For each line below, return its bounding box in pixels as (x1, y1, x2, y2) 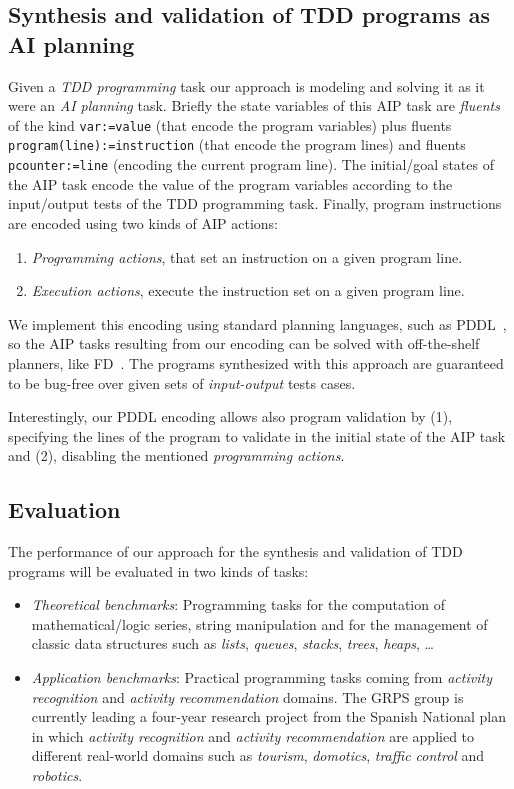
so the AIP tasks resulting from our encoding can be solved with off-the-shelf (8, 333, 480, 354)
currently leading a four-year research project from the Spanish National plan (31, 706, 506, 727)
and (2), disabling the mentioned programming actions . (8, 445, 345, 466)
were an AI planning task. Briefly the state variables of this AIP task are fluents (8, 95, 500, 116)
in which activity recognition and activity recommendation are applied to (31, 725, 475, 746)
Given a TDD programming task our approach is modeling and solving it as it (8, 75, 485, 96)
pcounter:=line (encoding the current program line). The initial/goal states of (8, 154, 494, 175)
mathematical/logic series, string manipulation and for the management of (31, 613, 488, 634)
